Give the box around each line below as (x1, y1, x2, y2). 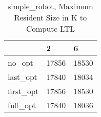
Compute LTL (26, 23, 75, 34)
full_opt (8, 99, 36, 111)
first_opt (8, 85, 39, 97)
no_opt (8, 57, 34, 68)
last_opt (8, 71, 38, 82)
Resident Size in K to (14, 12, 87, 23)
